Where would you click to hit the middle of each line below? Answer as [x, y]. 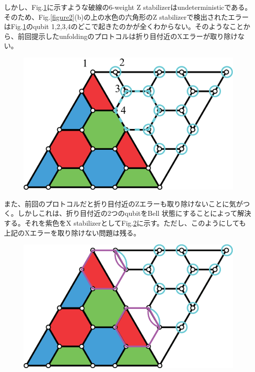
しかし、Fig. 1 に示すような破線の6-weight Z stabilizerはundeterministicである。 [128, 7]
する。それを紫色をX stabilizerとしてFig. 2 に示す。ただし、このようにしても [125, 222]
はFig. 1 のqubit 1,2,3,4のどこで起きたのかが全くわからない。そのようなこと [124, 26]
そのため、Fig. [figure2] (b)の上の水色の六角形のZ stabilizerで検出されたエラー [127, 17]
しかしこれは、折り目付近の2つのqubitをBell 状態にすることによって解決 [134, 213]
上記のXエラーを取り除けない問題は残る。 [72, 232]
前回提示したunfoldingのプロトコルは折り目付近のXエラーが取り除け [127, 36]
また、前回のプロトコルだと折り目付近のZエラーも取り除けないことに [117, 203]
